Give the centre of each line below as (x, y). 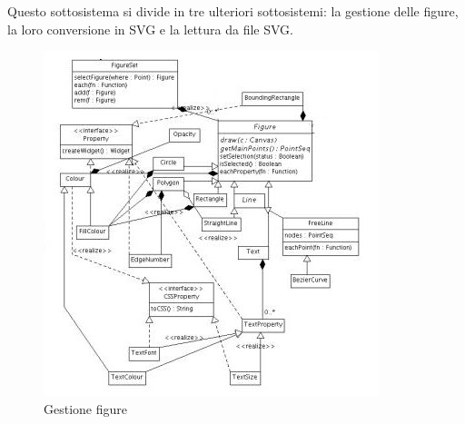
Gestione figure (85, 408)
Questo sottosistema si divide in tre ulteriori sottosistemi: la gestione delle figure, (233, 11)
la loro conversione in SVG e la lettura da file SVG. (150, 29)
